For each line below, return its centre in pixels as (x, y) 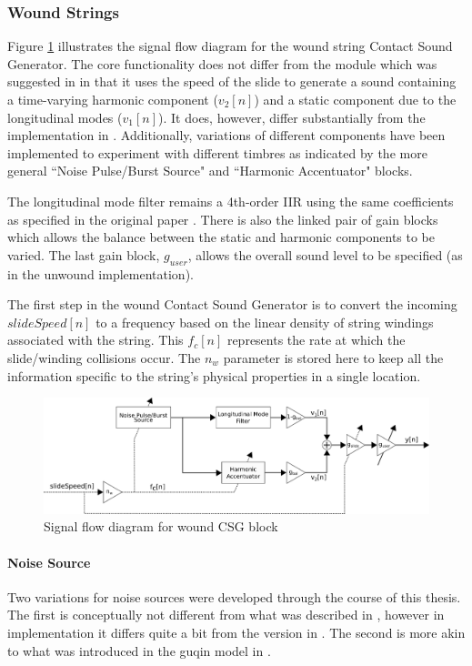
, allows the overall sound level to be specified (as (325, 254)
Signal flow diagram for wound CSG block (161, 526)
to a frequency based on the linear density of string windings (265, 322)
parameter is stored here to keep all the (333, 357)
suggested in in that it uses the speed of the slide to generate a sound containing (232, 81)
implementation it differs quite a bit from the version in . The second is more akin (236, 632)
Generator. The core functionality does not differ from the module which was (222, 63)
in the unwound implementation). (100, 273)
